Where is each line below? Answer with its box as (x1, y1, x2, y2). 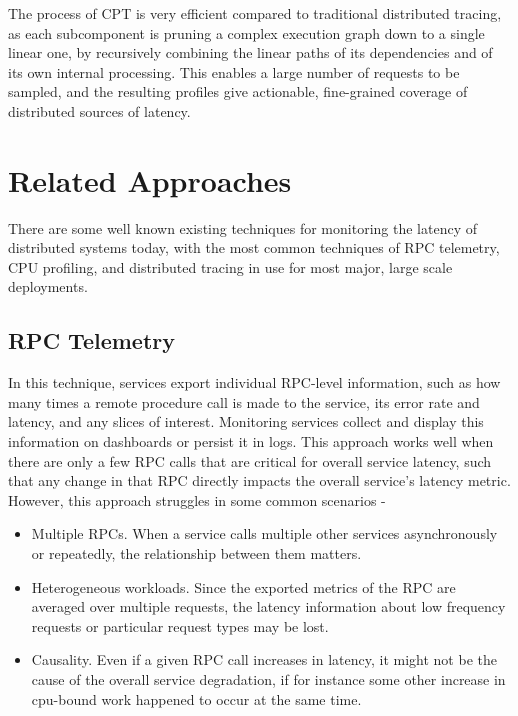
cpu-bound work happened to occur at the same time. (31, 688, 362, 709)
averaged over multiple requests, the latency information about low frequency (31, 596, 506, 617)
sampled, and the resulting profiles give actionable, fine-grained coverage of (8, 81, 468, 102)
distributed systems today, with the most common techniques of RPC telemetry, (8, 237, 500, 258)
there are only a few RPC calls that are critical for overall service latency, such (8, 450, 492, 471)
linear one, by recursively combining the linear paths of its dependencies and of (8, 42, 493, 63)
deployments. (8, 276, 88, 297)
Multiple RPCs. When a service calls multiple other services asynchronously (31, 523, 498, 544)
